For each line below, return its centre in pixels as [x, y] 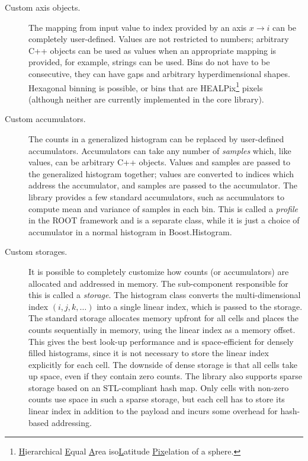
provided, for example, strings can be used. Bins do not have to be [149, 62]
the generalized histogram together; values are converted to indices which [161, 173]
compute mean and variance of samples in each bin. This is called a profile [163, 208]
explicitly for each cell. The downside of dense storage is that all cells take [163, 364]
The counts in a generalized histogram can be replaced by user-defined [156, 139]
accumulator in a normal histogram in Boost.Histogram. [130, 231]
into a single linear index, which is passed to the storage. [200, 306]
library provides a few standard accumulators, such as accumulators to [156, 196]
